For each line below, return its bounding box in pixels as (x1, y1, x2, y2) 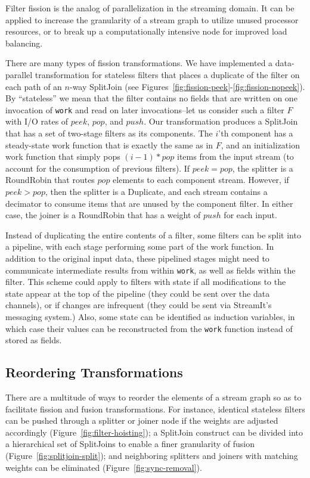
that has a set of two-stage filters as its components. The (5, 127, 213, 139)
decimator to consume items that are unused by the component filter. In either (5, 197, 293, 209)
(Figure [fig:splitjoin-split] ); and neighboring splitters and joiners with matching (5, 449, 298, 461)
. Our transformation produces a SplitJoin (144, 115, 298, 128)
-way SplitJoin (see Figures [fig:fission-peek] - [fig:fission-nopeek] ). (69, 80, 305, 92)
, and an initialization (221, 138, 300, 151)
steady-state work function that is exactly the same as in (5, 138, 213, 151)
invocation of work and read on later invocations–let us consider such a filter (5, 103, 284, 116)
